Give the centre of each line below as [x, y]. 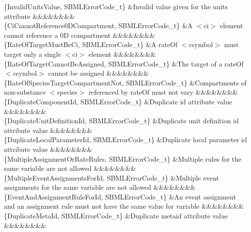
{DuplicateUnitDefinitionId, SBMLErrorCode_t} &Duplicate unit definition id [121, 121]
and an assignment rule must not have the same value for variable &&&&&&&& [124, 206]
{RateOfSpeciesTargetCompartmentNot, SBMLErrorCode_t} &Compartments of [125, 82]
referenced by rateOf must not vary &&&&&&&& [163, 92]
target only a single [32, 54]
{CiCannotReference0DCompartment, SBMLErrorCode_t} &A [98, 25]
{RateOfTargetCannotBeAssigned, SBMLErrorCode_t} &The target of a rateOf [124, 63]
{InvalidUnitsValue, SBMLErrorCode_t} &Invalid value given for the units [116, 6]
